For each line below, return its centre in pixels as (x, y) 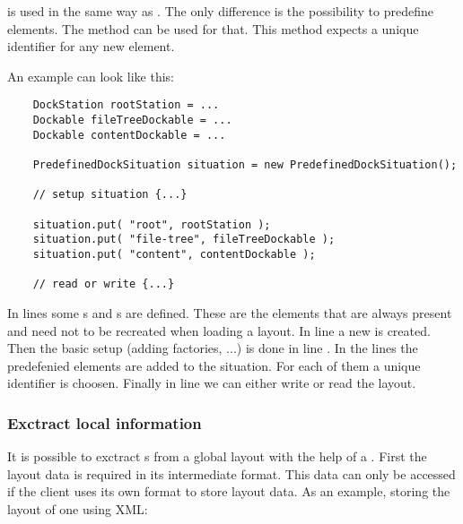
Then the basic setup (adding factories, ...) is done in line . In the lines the (213, 348)
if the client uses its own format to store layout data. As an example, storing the (229, 491)
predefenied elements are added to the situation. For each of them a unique (214, 365)
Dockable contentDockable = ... (129, 135)
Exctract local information (105, 422)
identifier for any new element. (91, 46)
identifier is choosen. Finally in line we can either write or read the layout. (212, 383)
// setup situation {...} (110, 195)
